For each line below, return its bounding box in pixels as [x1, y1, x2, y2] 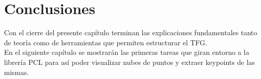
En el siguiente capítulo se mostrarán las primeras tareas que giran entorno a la [4, 47, 249, 57]
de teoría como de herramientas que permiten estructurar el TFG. [4, 37, 207, 47]
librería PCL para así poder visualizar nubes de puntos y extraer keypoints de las [4, 56, 255, 67]
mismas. [4, 66, 29, 77]
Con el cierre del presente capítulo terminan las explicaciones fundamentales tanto [4, 27, 257, 38]
